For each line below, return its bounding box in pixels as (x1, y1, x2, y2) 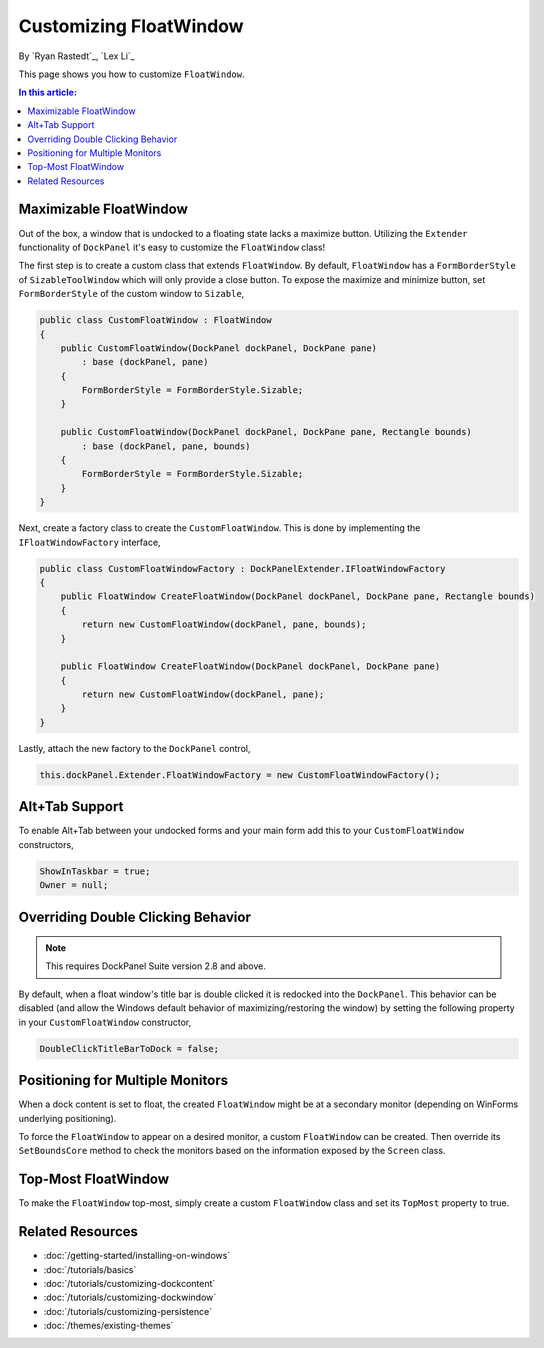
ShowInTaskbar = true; (39, 865, 151, 877)
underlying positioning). (18, 1112, 117, 1124)
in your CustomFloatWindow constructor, (18, 1016, 192, 1028)
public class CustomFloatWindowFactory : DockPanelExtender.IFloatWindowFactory (39, 563, 446, 574)
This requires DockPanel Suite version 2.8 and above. (45, 960, 267, 972)
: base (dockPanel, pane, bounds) (81, 440, 251, 452)
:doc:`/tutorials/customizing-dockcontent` (43, 1277, 216, 1289)
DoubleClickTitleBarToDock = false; (39, 1043, 220, 1054)
